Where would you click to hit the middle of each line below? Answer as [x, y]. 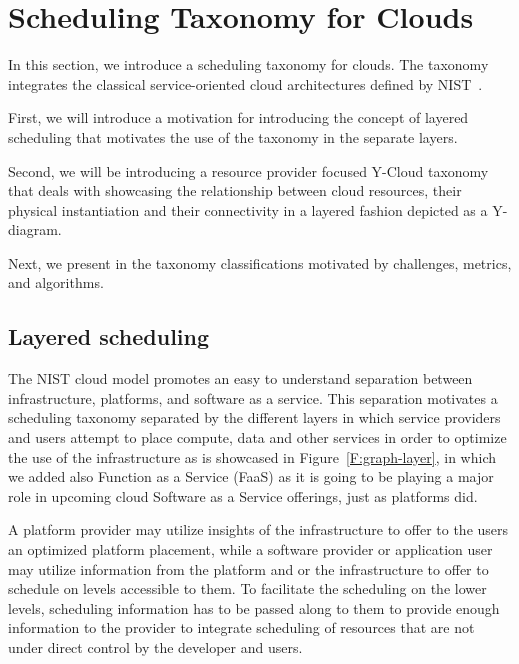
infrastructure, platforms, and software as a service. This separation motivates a [253, 397]
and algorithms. [56, 282]
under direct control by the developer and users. [155, 646]
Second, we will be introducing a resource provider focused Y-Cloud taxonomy [248, 170]
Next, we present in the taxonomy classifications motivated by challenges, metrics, [260, 262]
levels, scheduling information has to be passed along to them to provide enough [254, 607]
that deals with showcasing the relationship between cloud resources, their [235, 190]
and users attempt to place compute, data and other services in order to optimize [257, 437]
